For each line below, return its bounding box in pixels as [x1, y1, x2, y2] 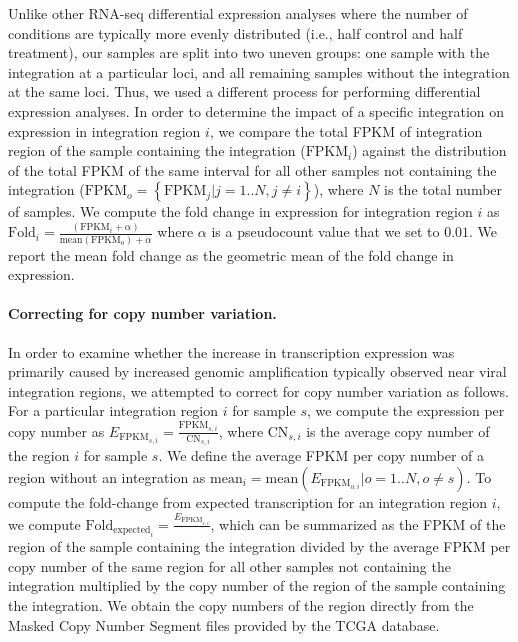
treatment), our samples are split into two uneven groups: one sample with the [8, 42, 490, 63]
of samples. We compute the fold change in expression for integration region [8, 201, 473, 222]
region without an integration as [8, 466, 206, 487]
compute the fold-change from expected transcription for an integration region [8, 491, 488, 512]
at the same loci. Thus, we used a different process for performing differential [8, 81, 481, 102]
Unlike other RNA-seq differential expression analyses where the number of [8, 3, 468, 23]
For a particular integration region [8, 400, 219, 421]
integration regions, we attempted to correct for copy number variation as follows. [8, 380, 509, 401]
